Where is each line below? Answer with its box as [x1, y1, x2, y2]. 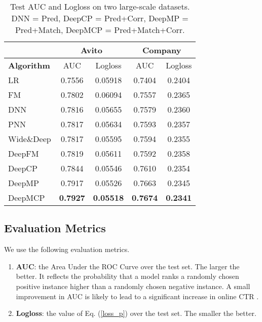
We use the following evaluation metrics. [4, 244, 130, 255]
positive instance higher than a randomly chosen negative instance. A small [16, 280, 250, 291]
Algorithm [8, 59, 50, 71]
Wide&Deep [8, 133, 51, 145]
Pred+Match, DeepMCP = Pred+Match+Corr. [15, 24, 185, 35]
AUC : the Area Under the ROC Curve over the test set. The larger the [16, 261, 240, 271]
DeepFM [8, 148, 39, 159]
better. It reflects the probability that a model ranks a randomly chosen [16, 271, 239, 281]
